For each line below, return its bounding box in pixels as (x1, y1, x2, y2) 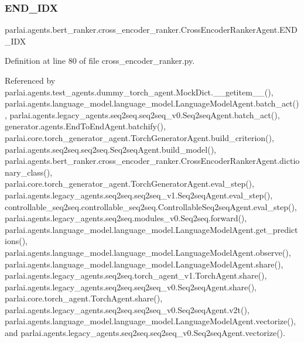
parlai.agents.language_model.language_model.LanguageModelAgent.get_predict (5, 223, 298, 235)
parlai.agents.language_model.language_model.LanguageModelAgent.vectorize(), (5, 315, 296, 327)
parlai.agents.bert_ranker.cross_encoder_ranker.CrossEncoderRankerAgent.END (5, 23, 298, 36)
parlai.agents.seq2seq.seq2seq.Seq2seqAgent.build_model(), (5, 143, 217, 155)
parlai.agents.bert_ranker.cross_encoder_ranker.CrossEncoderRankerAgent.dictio (5, 155, 300, 167)
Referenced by (5, 74, 56, 86)
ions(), (5, 235, 28, 247)
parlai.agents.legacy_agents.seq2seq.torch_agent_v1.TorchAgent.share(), (5, 269, 267, 282)
